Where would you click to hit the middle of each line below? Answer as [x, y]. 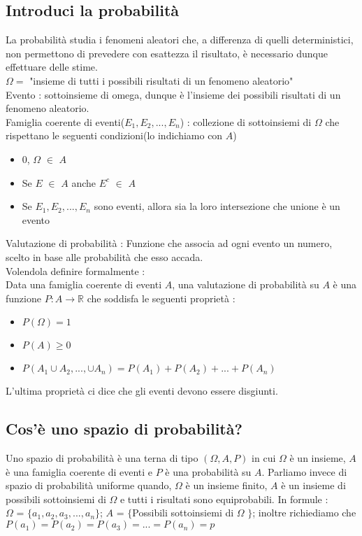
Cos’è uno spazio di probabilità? [124, 429]
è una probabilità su [208, 471]
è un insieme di [313, 485]
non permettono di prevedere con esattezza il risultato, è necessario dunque [167, 53]
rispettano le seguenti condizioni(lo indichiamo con [114, 135]
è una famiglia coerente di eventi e [79, 471]
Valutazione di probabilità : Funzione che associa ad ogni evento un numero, [169, 243]
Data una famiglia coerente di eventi [84, 284]
